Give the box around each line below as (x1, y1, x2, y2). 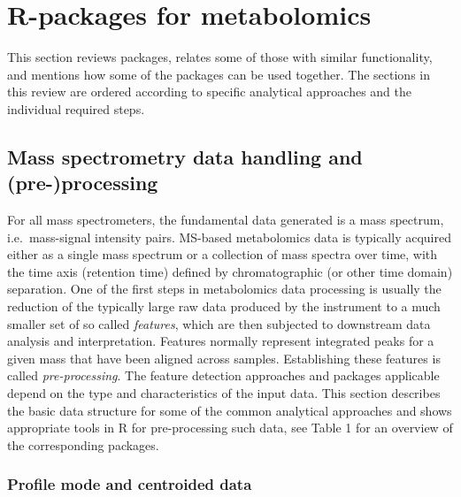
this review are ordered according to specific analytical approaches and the (7, 82, 412, 101)
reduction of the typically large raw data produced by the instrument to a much (7, 297, 441, 316)
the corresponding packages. (7, 435, 159, 454)
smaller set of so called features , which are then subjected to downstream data (7, 314, 431, 333)
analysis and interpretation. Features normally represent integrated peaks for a (7, 332, 434, 350)
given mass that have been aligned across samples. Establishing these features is (7, 348, 441, 367)
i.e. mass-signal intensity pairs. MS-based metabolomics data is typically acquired (7, 227, 451, 246)
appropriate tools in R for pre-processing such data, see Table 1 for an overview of (7, 418, 453, 437)
